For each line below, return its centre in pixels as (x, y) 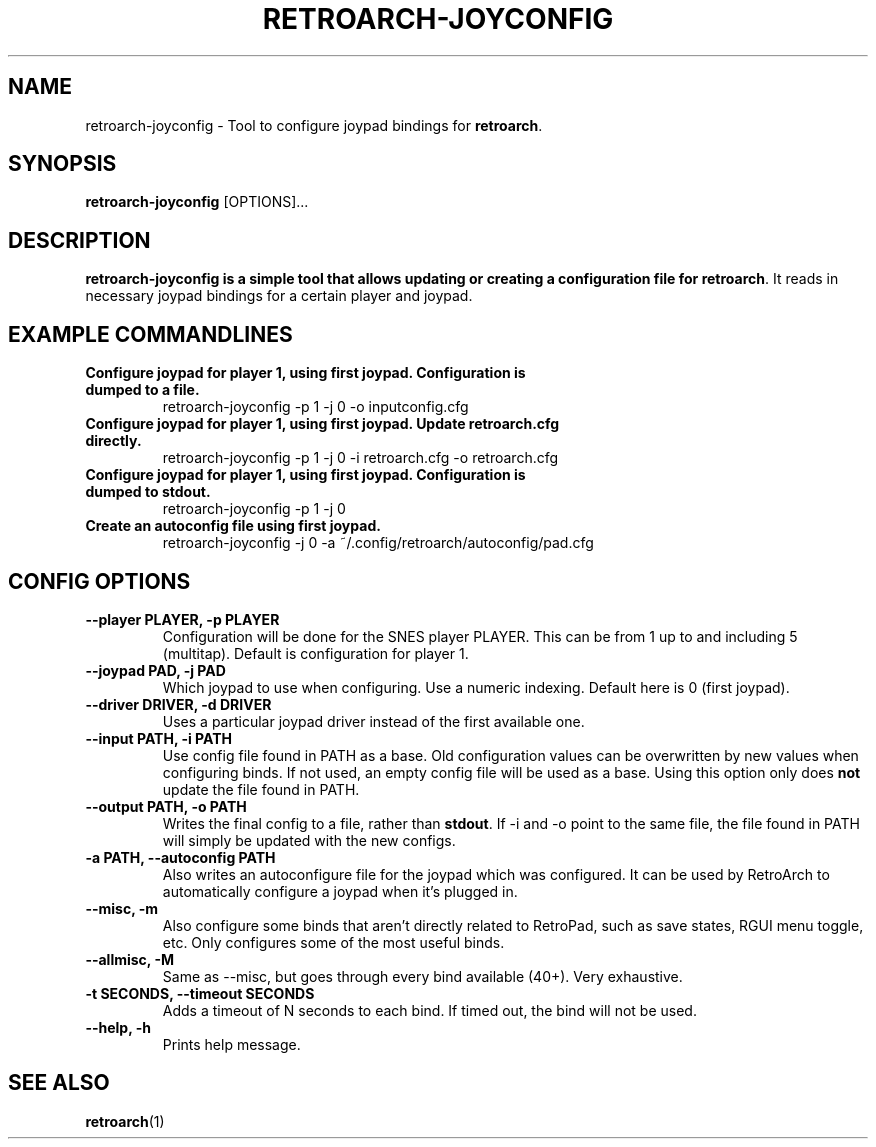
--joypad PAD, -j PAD (155, 670)
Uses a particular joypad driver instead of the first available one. (373, 721)
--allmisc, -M (130, 959)
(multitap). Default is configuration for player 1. (315, 653)
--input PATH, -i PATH (159, 738)
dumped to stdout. (148, 492)
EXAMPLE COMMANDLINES (150, 334)
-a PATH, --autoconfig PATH (180, 857)
